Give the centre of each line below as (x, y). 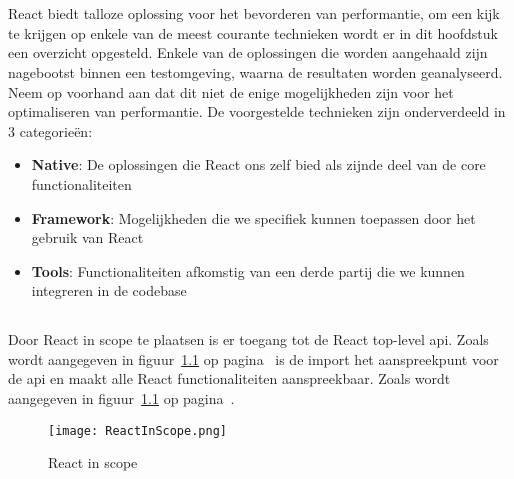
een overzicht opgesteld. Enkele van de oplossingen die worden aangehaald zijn (248, 52)
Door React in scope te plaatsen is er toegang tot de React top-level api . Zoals (248, 339)
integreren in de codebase (109, 290)
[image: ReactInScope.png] (137, 430)
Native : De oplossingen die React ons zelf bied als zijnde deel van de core (258, 164)
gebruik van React (87, 237)
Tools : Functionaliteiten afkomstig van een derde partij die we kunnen (248, 270)
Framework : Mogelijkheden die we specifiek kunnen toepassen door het (253, 217)
